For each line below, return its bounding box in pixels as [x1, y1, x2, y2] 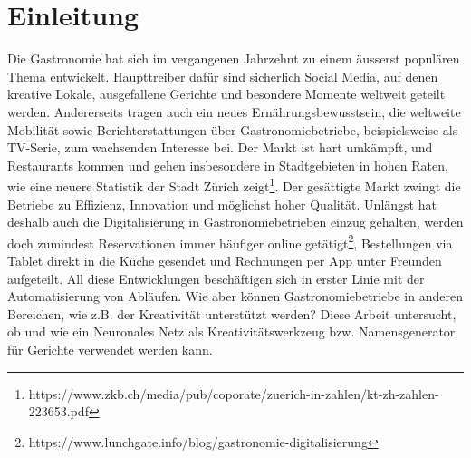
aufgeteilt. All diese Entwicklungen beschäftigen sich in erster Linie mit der [7, 268, 425, 287]
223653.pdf [28, 402, 89, 421]
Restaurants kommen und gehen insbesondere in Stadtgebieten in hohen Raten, [7, 155, 448, 174]
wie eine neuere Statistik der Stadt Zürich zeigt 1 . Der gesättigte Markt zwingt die [7, 174, 461, 195]
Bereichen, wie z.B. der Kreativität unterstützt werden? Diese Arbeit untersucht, [7, 304, 457, 323]
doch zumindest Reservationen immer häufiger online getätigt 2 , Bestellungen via [7, 230, 453, 252]
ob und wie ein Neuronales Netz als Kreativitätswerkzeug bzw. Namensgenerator [7, 322, 456, 341]
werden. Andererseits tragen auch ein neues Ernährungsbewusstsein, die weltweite [7, 102, 461, 121]
